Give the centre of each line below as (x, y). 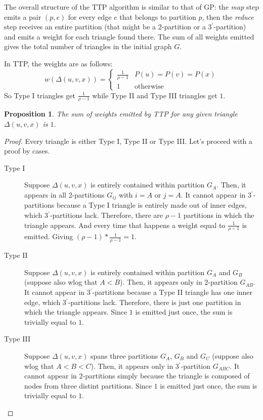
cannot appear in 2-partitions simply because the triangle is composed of (137, 376)
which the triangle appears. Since (76, 312)
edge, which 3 (45, 302)
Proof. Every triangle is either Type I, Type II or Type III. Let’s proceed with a (128, 141)
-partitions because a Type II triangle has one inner (172, 292)
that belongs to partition (158, 16)
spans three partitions (124, 356)
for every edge (90, 16)
